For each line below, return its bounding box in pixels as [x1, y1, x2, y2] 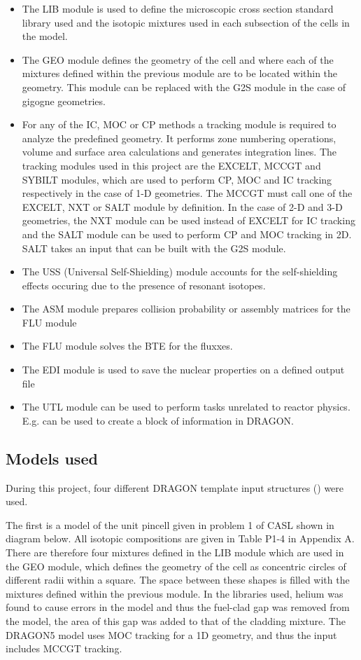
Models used [6, 447, 98, 469]
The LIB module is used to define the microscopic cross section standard [22, 1, 334, 15]
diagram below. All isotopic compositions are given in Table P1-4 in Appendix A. [6, 531, 355, 546]
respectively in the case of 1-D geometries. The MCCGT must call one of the [22, 186, 353, 200]
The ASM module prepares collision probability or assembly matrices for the [22, 301, 351, 316]
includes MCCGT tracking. [6, 641, 122, 656]
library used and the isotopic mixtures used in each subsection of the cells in [22, 15, 350, 29]
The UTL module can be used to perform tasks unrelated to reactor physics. [22, 399, 351, 414]
